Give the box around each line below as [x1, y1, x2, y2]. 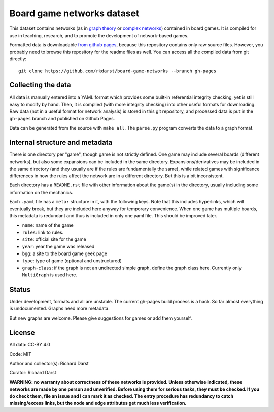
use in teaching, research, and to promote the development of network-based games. [9, 32, 189, 38]
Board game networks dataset [9, 8, 140, 19]
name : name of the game [22, 222, 74, 228]
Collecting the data [9, 81, 71, 89]
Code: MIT [9, 351, 31, 357]
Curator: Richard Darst [9, 369, 57, 375]
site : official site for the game [22, 236, 86, 242]
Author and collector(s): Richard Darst [9, 360, 89, 366]
